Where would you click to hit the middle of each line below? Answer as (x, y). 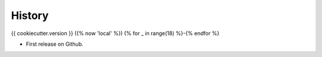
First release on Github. (55, 44)
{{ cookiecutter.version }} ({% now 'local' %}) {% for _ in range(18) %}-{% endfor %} (115, 33)
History (30, 15)
